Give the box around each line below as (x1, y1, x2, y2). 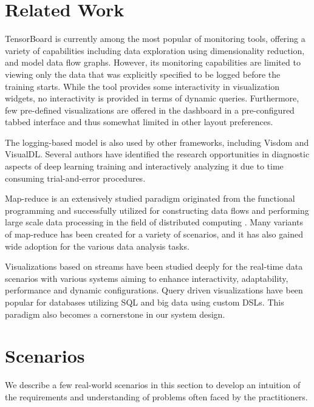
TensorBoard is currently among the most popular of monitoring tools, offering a (5, 32, 305, 45)
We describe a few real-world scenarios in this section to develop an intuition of (5, 378, 301, 391)
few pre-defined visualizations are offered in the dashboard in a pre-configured (5, 103, 295, 116)
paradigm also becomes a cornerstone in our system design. (5, 307, 225, 320)
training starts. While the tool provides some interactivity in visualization (5, 80, 280, 92)
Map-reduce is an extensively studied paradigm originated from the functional (5, 192, 295, 205)
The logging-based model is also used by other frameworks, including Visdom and (5, 135, 309, 148)
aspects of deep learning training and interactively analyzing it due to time (5, 160, 284, 173)
